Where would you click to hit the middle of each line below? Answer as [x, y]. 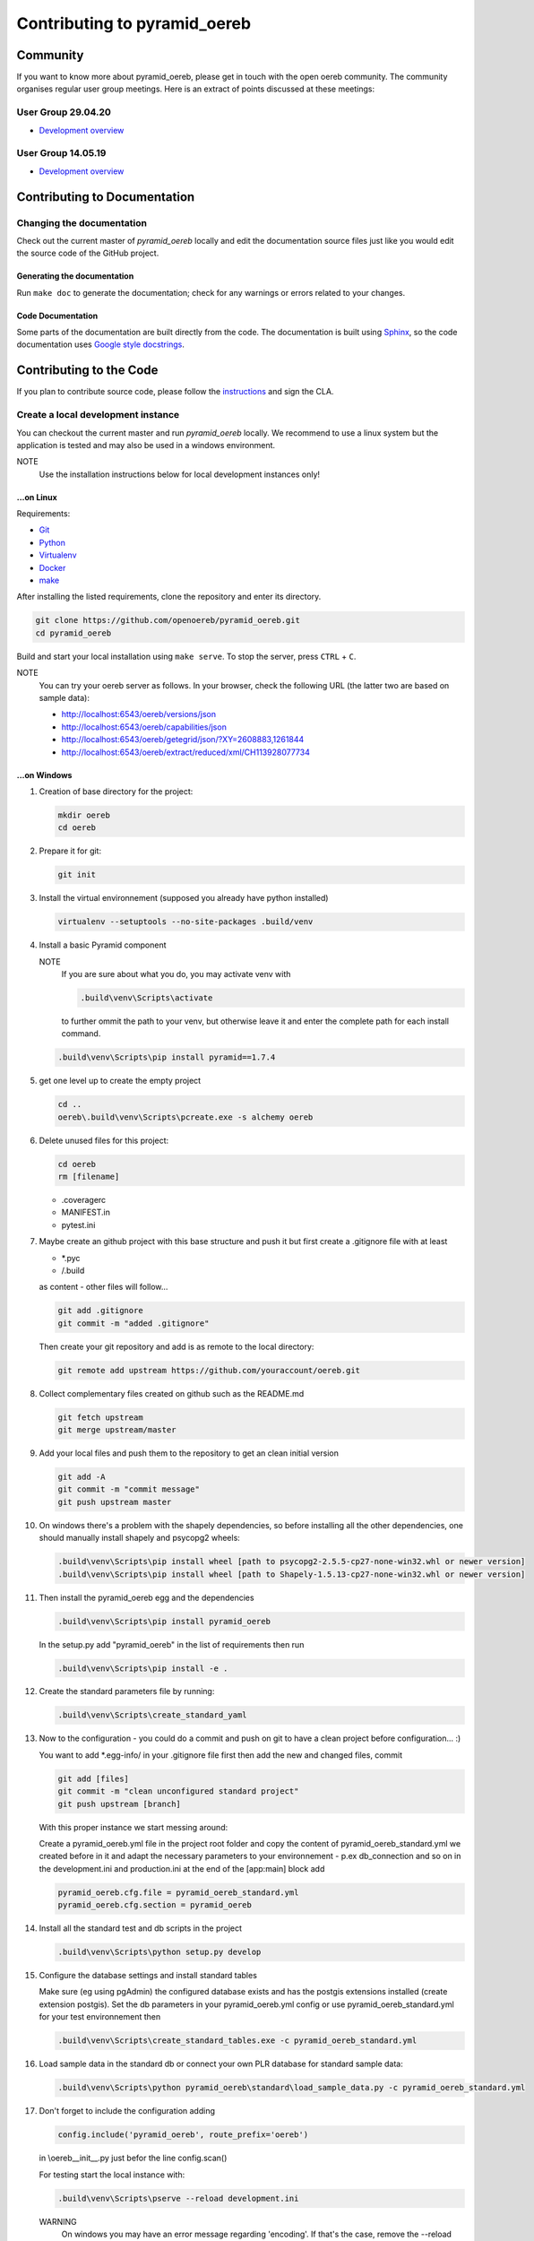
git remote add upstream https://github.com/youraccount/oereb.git [209, 1370]
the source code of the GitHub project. [88, 253]
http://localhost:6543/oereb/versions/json [139, 714]
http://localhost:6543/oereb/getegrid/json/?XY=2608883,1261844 [183, 740]
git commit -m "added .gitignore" [133, 1323]
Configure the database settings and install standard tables [148, 1976]
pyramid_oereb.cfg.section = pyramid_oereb [155, 1905]
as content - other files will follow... [103, 1287]
